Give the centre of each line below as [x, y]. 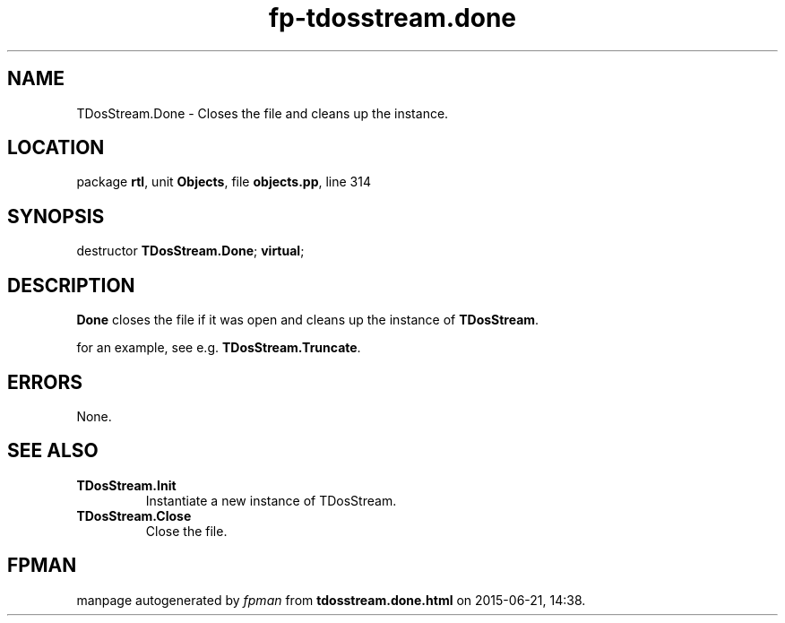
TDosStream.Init [126, 485]
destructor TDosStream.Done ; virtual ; [190, 251]
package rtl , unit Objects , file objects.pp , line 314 [224, 182]
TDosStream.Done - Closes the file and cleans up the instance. [263, 113]
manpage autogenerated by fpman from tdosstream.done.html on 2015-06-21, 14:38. [331, 600]
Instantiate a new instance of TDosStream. [271, 500]
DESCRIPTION [71, 285]
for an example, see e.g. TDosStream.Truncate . [219, 348]
